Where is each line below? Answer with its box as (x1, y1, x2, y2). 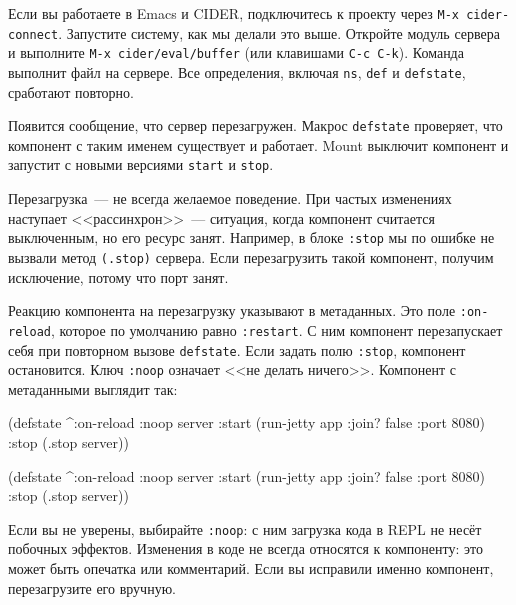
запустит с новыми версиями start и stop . (8, 154, 274, 175)
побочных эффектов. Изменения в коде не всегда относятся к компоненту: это (8, 538, 483, 559)
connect (8, 27, 59, 42)
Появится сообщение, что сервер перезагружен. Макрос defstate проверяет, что (8, 115, 503, 136)
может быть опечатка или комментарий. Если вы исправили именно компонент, (8, 558, 494, 579)
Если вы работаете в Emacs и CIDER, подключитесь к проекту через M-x (8, 3, 459, 23)
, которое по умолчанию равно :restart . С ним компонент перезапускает (50, 319, 503, 340)
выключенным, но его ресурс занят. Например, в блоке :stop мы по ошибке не (8, 227, 495, 248)
